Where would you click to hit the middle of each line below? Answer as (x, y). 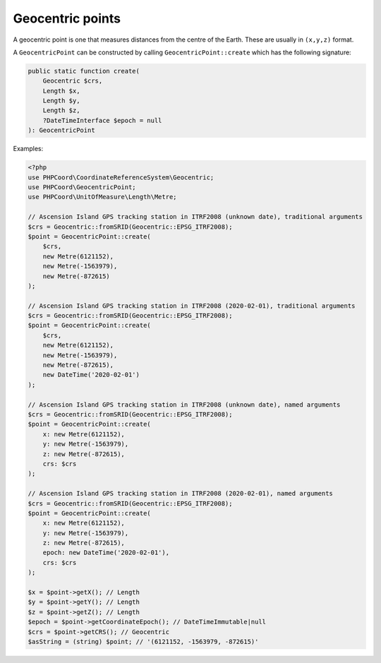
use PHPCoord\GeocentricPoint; (82, 187)
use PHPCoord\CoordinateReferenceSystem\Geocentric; (121, 177)
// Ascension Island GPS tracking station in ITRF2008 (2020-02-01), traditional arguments (192, 306)
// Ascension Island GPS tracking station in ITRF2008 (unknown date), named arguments (184, 405)
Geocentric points (67, 18)
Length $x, (61, 91)
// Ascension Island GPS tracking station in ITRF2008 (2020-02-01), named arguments (180, 494)
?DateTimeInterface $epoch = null (102, 120)
